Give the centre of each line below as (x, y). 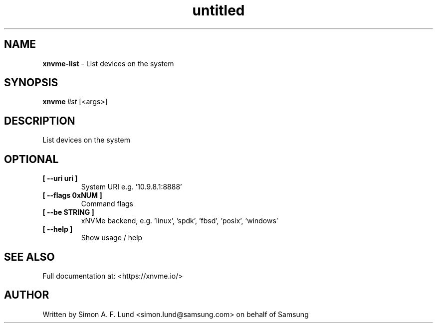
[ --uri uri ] (60, 178)
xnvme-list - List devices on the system (108, 63)
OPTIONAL (31, 159)
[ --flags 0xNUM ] (72, 195)
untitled (218, 10)
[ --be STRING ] (68, 212)
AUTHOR (27, 295)
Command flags (107, 204)
